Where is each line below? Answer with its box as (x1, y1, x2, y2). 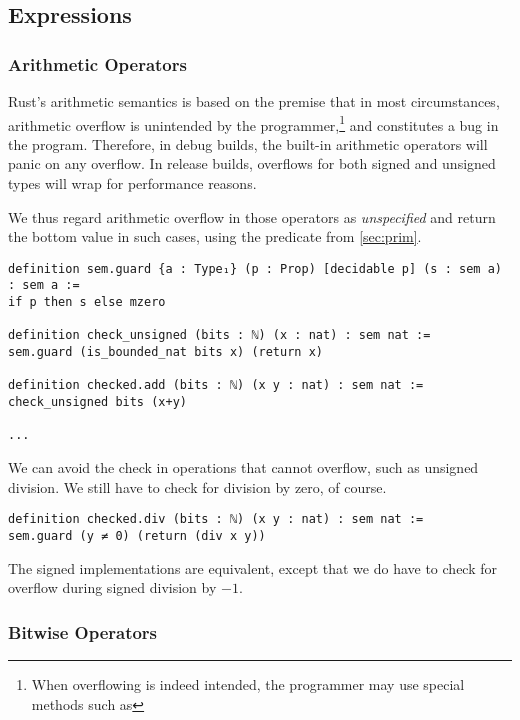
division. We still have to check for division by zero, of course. (8, 476, 387, 497)
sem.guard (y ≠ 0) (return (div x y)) (8, 528, 266, 543)
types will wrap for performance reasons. (8, 173, 257, 194)
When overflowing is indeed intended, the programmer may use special (31, 673, 465, 694)
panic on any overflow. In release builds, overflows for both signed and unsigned (8, 153, 496, 174)
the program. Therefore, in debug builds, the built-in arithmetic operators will (8, 133, 488, 154)
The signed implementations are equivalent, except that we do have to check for (8, 557, 498, 578)
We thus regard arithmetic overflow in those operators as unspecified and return (8, 206, 496, 227)
